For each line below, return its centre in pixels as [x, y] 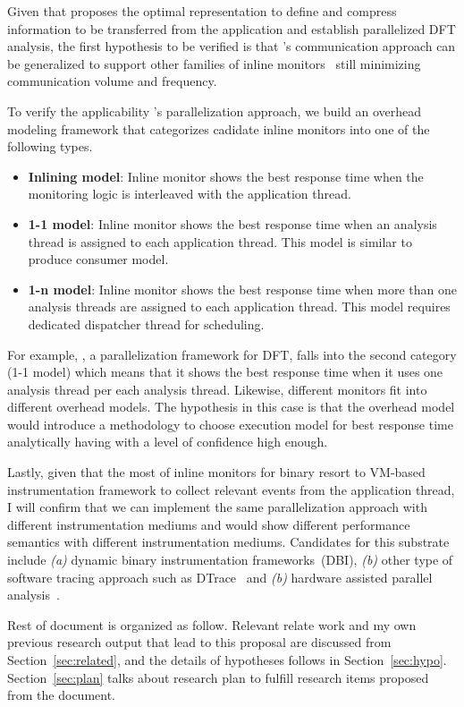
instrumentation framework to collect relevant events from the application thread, [231, 489]
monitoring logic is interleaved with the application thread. [190, 194]
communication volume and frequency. [112, 81]
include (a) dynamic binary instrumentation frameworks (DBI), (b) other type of [230, 560]
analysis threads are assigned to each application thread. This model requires [239, 307]
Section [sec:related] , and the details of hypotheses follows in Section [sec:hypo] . [227, 660]
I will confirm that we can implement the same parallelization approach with [217, 507]
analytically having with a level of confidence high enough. [168, 442]
